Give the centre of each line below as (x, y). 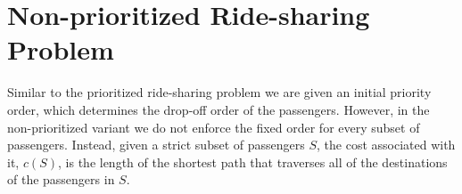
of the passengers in (61, 179)
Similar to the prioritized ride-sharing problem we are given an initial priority (219, 92)
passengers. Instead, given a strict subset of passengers (156, 145)
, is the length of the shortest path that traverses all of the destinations (253, 162)
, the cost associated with (386, 145)
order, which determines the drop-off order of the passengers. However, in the (219, 109)
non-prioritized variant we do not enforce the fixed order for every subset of (214, 127)
